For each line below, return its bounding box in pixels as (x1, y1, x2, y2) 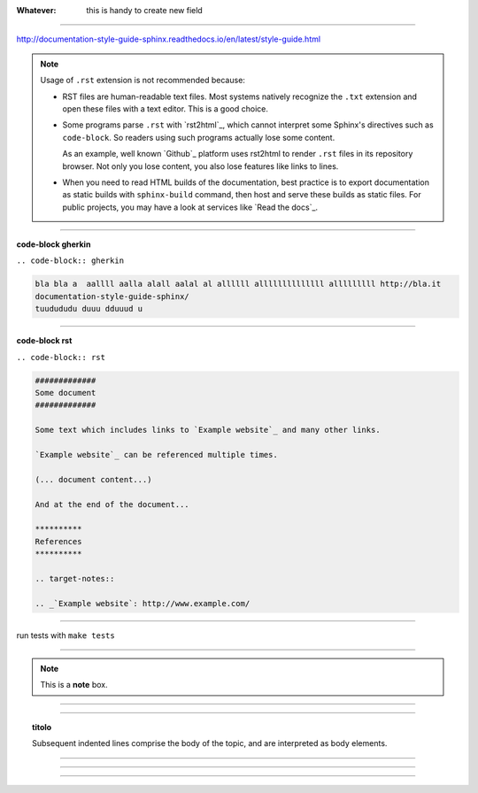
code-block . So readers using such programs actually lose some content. (62, 132, 335, 142)
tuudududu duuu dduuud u (35, 304, 143, 314)
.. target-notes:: (35, 574, 115, 583)
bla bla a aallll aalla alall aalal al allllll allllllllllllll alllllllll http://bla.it (35, 279, 442, 289)
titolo (32, 721, 52, 732)
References (35, 536, 82, 546)
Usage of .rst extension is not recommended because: (40, 75, 245, 86)
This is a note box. (40, 680, 108, 690)
